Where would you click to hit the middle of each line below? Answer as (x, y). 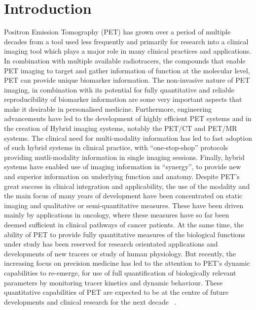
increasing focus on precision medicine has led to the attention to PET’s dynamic (127, 263)
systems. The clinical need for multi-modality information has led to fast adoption (128, 138)
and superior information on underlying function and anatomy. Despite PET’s (122, 176)
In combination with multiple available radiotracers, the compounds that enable (125, 60)
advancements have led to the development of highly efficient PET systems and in (128, 118)
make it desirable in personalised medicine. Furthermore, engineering (108, 108)
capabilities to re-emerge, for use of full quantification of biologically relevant (120, 272)
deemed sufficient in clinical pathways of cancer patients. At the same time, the (124, 224)
